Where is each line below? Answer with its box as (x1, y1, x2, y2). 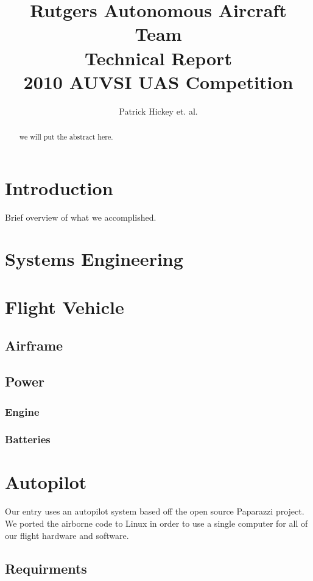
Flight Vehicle (5, 294, 124, 319)
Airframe (5, 336, 63, 355)
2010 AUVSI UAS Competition (23, 69, 294, 94)
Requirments (5, 558, 87, 577)
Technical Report (85, 45, 232, 70)
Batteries (5, 432, 51, 447)
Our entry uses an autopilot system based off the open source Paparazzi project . (5, 505, 304, 518)
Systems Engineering (5, 246, 183, 271)
